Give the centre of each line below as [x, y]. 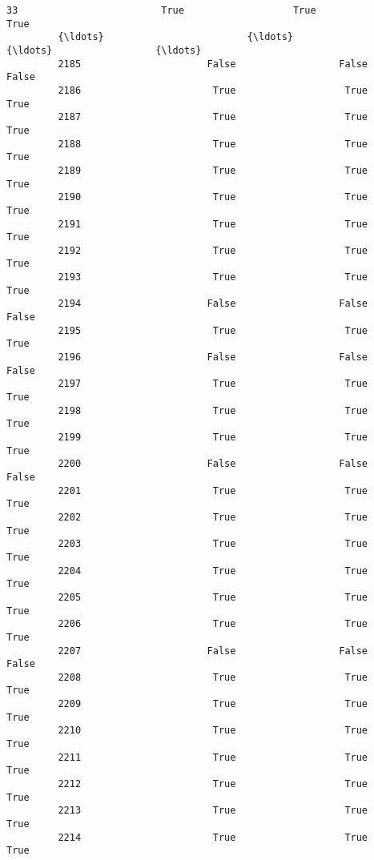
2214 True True [213, 837]
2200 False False [213, 464]
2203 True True [213, 544]
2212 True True [213, 784]
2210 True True [213, 731]
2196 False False [213, 358]
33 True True [161, 10]
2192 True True [213, 250]
